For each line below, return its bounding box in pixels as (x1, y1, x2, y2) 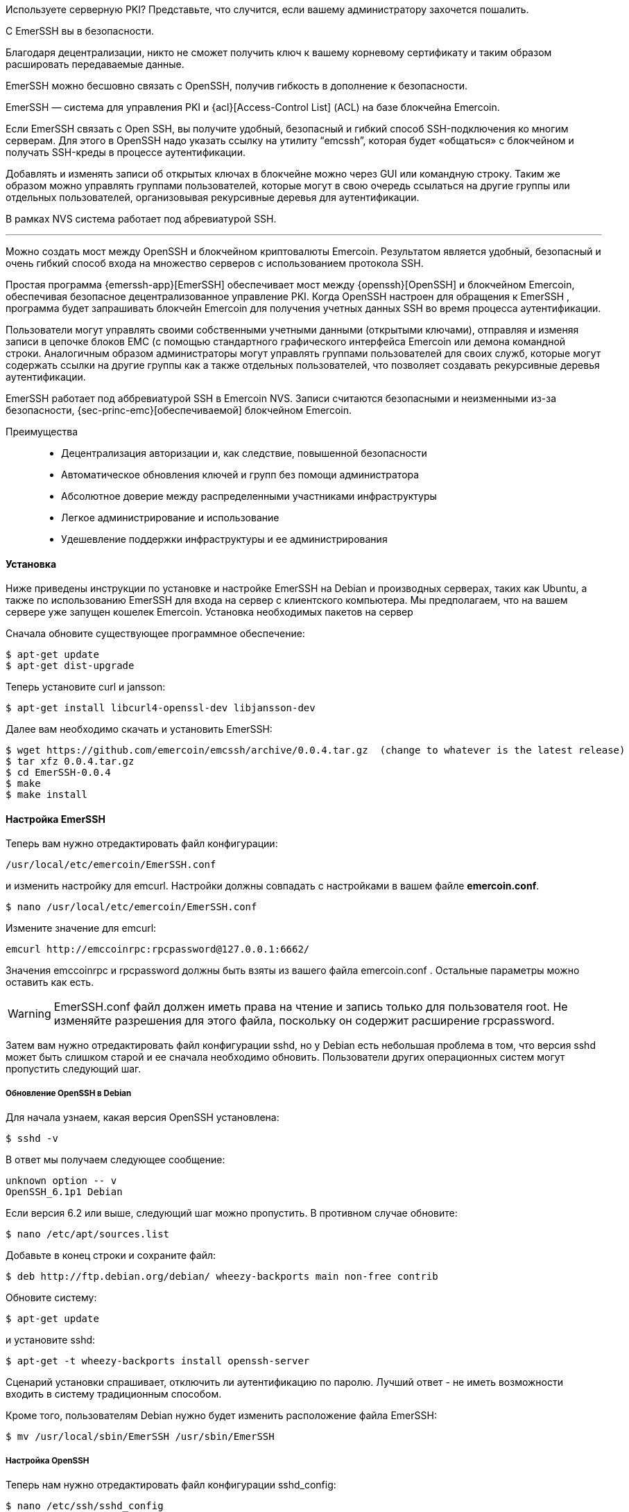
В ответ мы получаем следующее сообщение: (6, 1154, 225, 1166)
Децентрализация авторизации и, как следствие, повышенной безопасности (61, 447, 427, 459)
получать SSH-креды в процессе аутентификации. (6, 146, 245, 158)
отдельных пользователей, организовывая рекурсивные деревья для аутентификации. (6, 191, 420, 203)
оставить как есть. (6, 976, 94, 989)
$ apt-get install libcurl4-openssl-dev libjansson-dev (6, 702, 316, 714)
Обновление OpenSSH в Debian (6, 1088, 132, 1098)
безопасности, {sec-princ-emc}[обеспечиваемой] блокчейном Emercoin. (6, 404, 352, 416)
